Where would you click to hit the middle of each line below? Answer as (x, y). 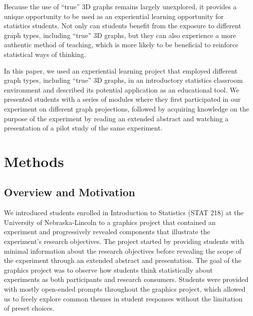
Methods (34, 161)
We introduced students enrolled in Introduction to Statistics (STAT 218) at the (124, 213)
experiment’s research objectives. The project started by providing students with (124, 241)
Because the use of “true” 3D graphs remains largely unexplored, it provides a (120, 6)
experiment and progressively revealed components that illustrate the (107, 232)
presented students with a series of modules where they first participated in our (122, 99)
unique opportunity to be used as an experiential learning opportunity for (114, 16)
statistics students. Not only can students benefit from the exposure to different (123, 26)
